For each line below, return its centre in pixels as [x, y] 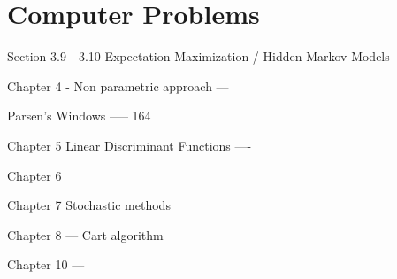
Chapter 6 [34, 175]
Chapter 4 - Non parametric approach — [118, 85]
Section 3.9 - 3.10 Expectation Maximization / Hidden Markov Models [198, 56]
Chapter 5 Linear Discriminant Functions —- [130, 145]
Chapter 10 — [46, 264]
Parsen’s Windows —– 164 [79, 116]
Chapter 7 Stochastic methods [89, 205]
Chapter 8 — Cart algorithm [85, 234]
